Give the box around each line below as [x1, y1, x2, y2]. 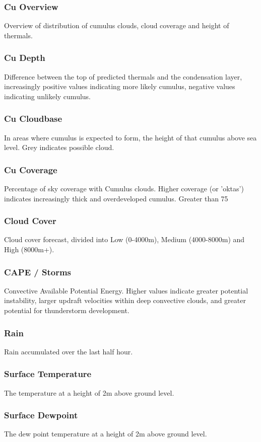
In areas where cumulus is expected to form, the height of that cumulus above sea [4, 132, 257, 142]
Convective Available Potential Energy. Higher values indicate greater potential [4, 285, 248, 296]
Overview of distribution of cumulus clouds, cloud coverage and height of [4, 20, 229, 31]
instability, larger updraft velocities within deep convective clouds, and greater [4, 295, 246, 306]
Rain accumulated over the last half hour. [4, 346, 133, 356]
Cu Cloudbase [4, 112, 62, 125]
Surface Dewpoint [4, 409, 78, 421]
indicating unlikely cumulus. [4, 91, 91, 101]
